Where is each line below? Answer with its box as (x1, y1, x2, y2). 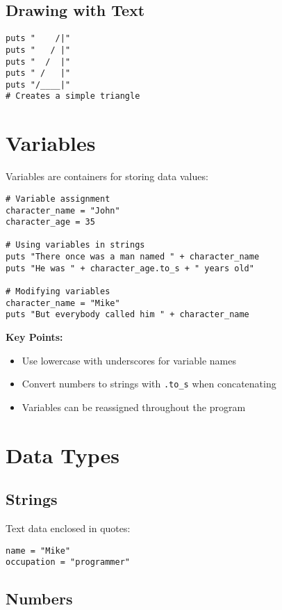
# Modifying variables (6, 287, 110, 297)
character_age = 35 (6, 217, 95, 227)
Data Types (6, 440, 119, 469)
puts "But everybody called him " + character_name (6, 310, 249, 320)
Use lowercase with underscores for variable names (22, 353, 236, 367)
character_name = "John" (6, 205, 120, 216)
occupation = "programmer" (6, 557, 130, 568)
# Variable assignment (6, 193, 110, 204)
